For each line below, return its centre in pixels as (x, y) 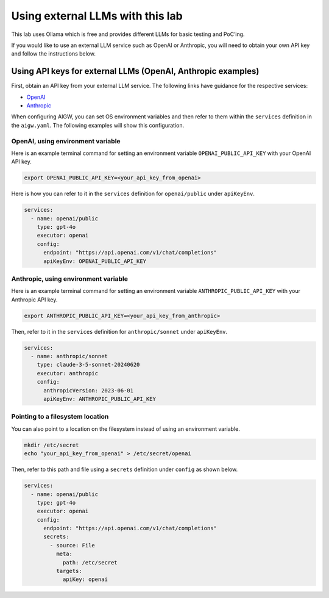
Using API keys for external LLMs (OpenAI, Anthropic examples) (135, 71)
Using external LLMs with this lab (97, 16)
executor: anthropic (68, 373)
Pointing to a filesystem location (60, 417)
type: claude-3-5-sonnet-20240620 (88, 365)
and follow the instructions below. (53, 54)
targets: (69, 571)
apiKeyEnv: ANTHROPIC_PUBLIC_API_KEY (100, 399)
